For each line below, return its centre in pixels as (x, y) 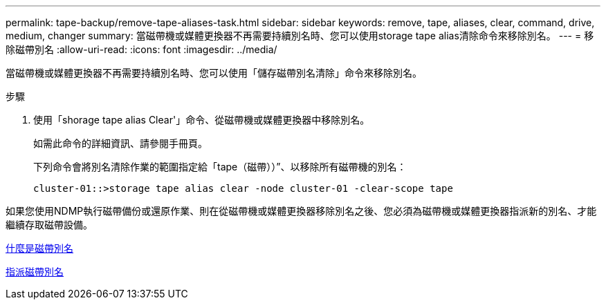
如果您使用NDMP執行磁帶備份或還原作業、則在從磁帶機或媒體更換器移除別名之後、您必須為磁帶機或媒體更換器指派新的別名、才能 (301, 211)
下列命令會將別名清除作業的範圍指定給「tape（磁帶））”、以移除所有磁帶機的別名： (220, 167)
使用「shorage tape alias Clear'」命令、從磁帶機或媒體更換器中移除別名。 (202, 120)
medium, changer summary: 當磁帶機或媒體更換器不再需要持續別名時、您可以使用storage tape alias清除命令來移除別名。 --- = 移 (300, 36)
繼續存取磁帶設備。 (49, 225)
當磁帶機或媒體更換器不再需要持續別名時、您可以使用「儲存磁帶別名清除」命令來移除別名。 (214, 73)
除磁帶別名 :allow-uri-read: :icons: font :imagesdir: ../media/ (141, 49)
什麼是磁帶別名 (39, 248)
